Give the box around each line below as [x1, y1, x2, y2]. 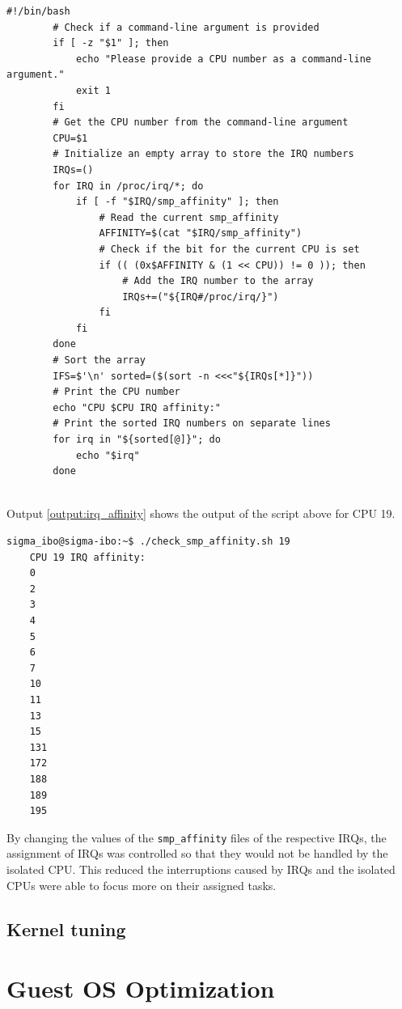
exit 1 [75, 84, 111, 96]
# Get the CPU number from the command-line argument [53, 117, 349, 129]
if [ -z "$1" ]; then [53, 37, 169, 49]
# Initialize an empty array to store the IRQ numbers [53, 148, 354, 160]
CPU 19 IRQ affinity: [29, 551, 146, 563]
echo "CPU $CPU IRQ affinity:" [53, 401, 221, 413]
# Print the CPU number [53, 386, 180, 398]
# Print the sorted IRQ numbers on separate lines [53, 418, 331, 430]
